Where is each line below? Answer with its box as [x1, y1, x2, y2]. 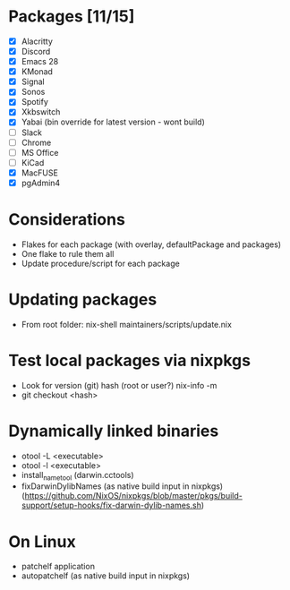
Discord [21, 47, 51, 56]
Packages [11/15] [8, 6, 135, 27]
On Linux [8, 531, 77, 552]
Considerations [8, 209, 126, 230]
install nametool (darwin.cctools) [21, 469, 135, 483]
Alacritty [21, 36, 53, 47]
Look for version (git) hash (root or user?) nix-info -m [21, 380, 217, 390]
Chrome [21, 137, 52, 148]
